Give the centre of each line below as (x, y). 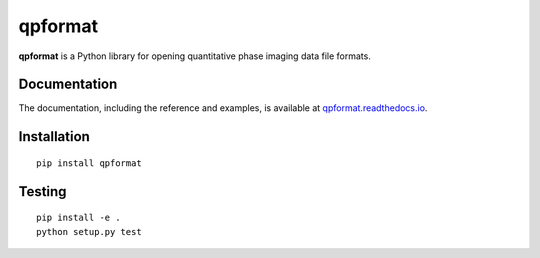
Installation (54, 136)
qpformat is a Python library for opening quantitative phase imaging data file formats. (195, 56)
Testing (42, 191)
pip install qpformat (89, 163)
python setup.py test (89, 231)
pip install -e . (78, 218)
